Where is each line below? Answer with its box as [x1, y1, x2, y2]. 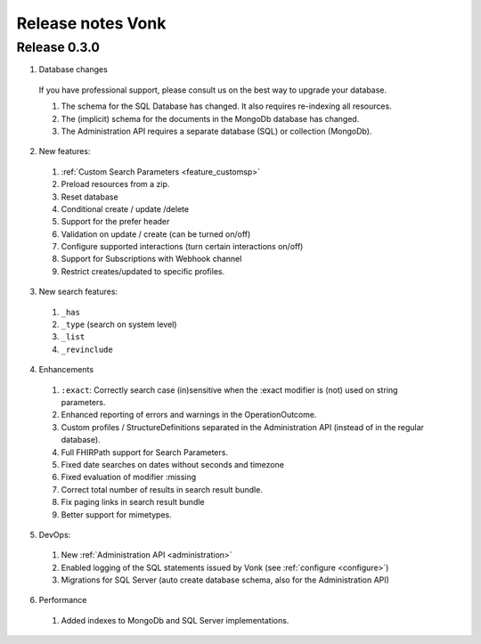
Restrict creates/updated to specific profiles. [61, 265, 225, 276]
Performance [38, 595, 87, 606]
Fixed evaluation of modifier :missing [61, 472, 197, 483]
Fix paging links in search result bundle [61, 497, 205, 508]
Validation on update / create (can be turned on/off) [61, 228, 251, 240]
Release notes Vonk [16, 13, 167, 33]
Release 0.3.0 [16, 39, 100, 55]
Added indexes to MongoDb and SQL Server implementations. [61, 615, 289, 625]
